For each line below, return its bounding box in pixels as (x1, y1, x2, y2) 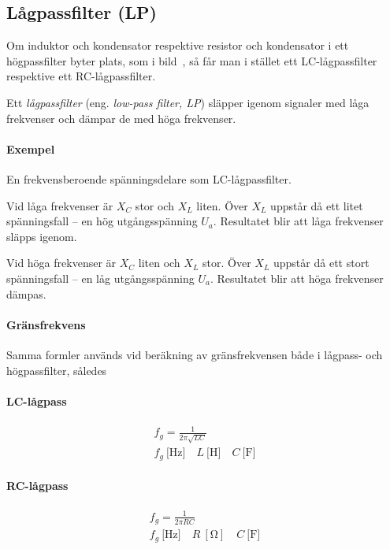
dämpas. (6, 285, 46, 302)
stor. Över (202, 254, 251, 271)
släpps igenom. (6, 228, 77, 244)
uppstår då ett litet (270, 197, 363, 213)
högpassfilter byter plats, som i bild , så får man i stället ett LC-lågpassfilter (6, 52, 377, 69)
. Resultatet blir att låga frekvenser (213, 213, 384, 229)
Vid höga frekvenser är (6, 254, 117, 271)
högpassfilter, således (6, 362, 107, 378)
